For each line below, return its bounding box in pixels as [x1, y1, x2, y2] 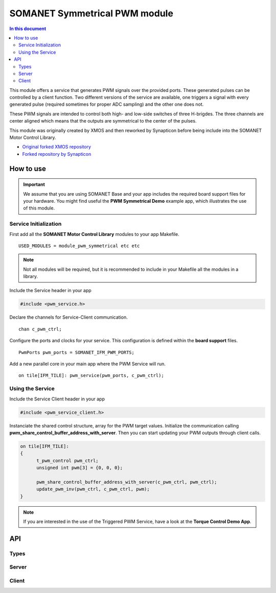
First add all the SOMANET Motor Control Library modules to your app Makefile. [9, 231, 179, 237]
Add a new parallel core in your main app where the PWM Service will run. [9, 361, 166, 367]
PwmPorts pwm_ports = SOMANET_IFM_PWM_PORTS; [18, 349, 135, 355]
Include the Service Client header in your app [9, 396, 105, 402]
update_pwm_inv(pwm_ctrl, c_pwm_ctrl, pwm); [36, 486, 150, 492]
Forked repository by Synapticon [22, 151, 91, 157]
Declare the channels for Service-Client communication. [9, 314, 128, 320]
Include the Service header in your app [9, 288, 91, 294]
